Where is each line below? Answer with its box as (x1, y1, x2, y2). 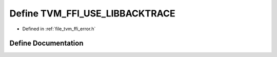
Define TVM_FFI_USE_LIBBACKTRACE (9, 8, 175, 19)
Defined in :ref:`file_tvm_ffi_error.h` (22, 26, 96, 32)
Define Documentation (9, 39, 84, 48)
